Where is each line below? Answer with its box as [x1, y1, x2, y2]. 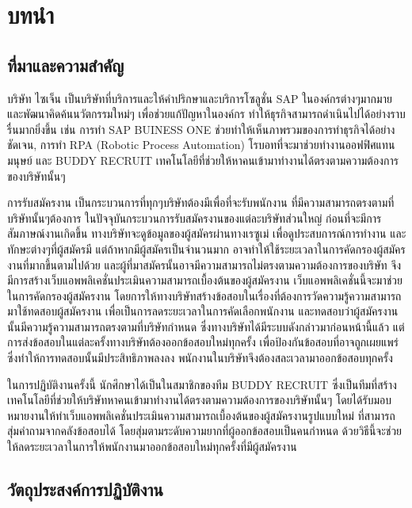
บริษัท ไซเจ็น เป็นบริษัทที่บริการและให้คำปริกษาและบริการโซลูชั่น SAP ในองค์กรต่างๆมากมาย [7, 90, 392, 106]
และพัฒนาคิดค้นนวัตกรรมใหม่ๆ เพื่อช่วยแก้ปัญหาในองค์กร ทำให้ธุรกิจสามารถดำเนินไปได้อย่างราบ [7, 105, 406, 122]
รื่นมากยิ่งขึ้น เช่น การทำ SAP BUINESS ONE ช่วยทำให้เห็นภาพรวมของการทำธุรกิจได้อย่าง [7, 120, 395, 137]
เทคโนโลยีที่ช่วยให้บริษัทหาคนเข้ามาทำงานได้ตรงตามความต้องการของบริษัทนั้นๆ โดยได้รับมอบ [7, 392, 391, 408]
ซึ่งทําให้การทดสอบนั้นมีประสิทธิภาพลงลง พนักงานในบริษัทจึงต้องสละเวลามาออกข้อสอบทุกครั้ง [7, 349, 393, 366]
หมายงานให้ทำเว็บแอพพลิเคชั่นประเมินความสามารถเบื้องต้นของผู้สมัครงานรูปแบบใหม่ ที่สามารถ [7, 407, 395, 423]
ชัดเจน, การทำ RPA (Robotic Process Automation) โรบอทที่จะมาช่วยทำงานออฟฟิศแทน [7, 136, 395, 153]
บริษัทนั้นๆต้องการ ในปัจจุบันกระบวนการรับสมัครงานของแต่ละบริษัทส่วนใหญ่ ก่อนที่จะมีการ [7, 209, 382, 226]
